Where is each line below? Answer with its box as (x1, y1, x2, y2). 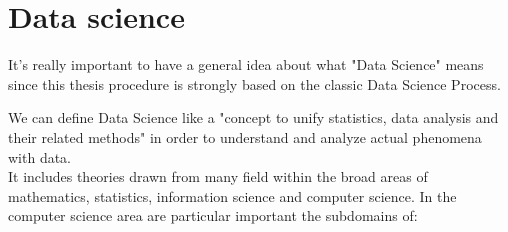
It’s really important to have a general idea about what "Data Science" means (8, 54, 484, 75)
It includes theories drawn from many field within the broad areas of (8, 166, 428, 187)
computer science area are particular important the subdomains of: (8, 205, 418, 226)
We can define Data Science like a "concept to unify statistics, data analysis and (8, 107, 499, 128)
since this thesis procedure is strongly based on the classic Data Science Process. (8, 73, 501, 94)
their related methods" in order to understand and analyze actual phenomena (8, 126, 482, 147)
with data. (8, 146, 72, 167)
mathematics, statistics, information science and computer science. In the (8, 185, 457, 206)
